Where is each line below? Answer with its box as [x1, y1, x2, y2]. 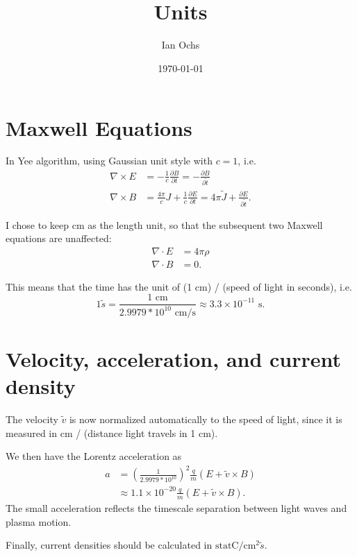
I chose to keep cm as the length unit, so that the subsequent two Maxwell [6, 217, 323, 232]
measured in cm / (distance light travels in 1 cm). [6, 425, 218, 440]
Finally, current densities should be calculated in [6, 538, 213, 552]
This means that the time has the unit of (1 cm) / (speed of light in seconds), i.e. [6, 279, 352, 293]
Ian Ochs [161, 37, 200, 52]
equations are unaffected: [6, 231, 112, 246]
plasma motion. [6, 514, 72, 529]
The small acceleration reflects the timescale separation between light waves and [6, 500, 347, 515]
